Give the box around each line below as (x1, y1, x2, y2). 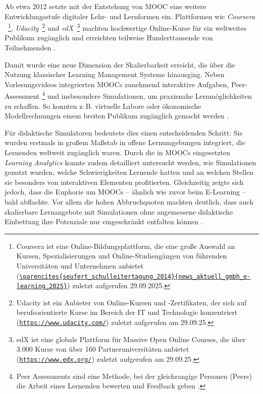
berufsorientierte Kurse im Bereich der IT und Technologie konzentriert (16, 307, 238, 317)
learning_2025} (16, 283, 68, 290)
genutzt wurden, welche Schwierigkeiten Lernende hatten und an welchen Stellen (5, 167, 254, 177)
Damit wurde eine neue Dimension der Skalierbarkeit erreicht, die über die (5, 59, 235, 70)
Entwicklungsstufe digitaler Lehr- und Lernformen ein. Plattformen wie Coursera (5, 11, 255, 21)
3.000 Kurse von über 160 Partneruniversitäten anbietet (16, 344, 189, 354)
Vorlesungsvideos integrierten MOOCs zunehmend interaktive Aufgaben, (5, 79, 229, 89)
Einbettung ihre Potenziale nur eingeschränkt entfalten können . (5, 216, 203, 227)
